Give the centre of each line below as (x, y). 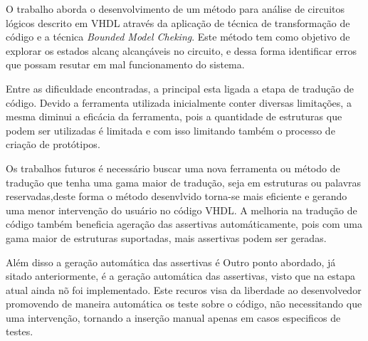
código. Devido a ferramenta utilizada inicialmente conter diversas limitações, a (179, 102)
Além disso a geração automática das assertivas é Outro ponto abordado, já (171, 262)
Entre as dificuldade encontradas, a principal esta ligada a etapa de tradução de (180, 88)
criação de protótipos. (53, 144)
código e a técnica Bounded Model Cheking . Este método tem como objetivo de (178, 37)
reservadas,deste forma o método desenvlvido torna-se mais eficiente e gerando (177, 196)
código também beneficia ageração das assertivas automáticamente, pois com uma (184, 224)
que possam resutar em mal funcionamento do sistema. (125, 64)
